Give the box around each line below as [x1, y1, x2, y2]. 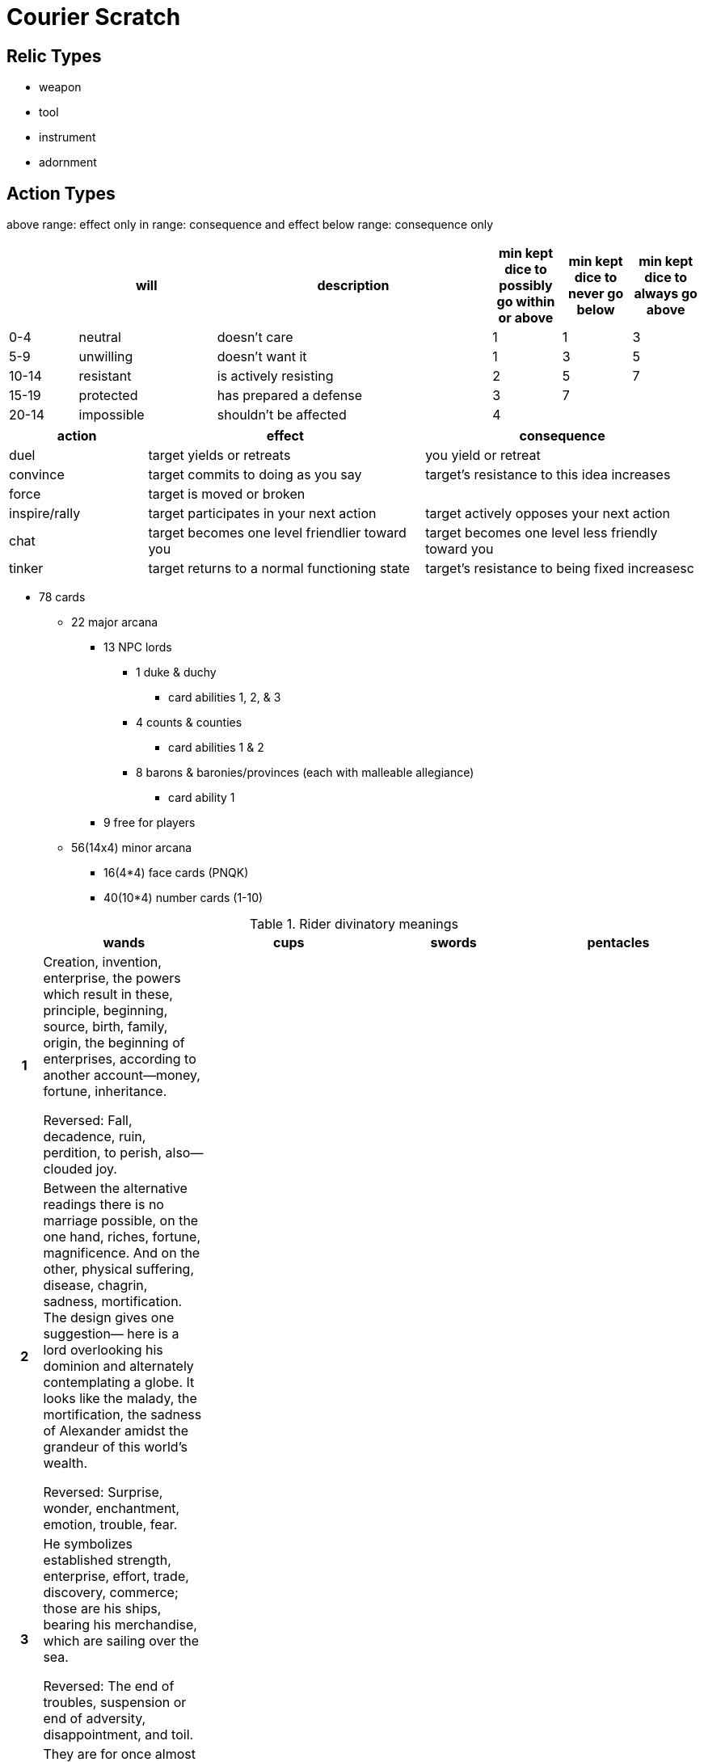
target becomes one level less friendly [425, 525, 658, 542]
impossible [78, 407, 145, 424]
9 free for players [103, 816, 196, 830]
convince [9, 466, 65, 483]
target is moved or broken [148, 486, 306, 503]
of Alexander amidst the [43, 1423, 188, 1440]
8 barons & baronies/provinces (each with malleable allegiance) [136, 765, 474, 780]
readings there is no [43, 1196, 164, 1213]
